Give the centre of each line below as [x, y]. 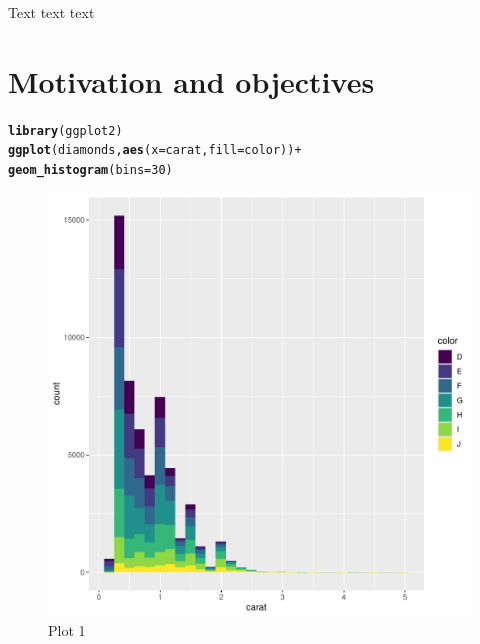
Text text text [51, 12]
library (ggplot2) [65, 130]
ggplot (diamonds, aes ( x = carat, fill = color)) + [155, 150]
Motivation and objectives [191, 80]
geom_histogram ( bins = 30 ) [90, 170]
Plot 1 [67, 630]
